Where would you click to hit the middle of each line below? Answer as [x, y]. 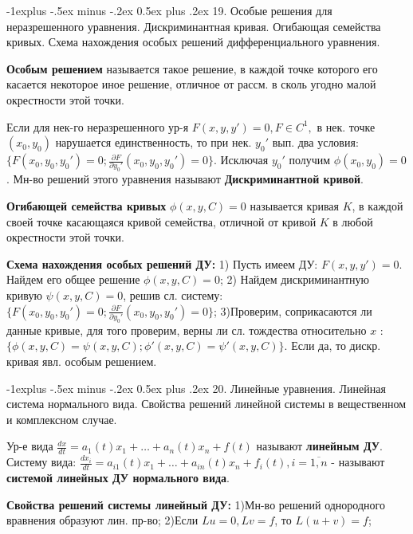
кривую [24, 294]
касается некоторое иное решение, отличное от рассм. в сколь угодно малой [191, 84]
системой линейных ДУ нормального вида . [118, 478]
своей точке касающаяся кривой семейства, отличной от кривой [161, 221]
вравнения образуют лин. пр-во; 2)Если [102, 520]
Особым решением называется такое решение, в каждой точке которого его [192, 68]
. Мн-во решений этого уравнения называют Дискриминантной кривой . [185, 179]
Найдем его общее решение [73, 279]
